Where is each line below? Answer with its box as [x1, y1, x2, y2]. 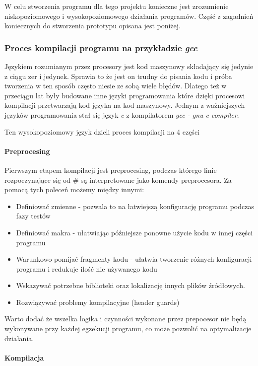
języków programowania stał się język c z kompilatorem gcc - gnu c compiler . [4, 109, 239, 120]
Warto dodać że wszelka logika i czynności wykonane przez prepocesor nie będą [4, 313, 247, 324]
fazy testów [16, 211, 51, 221]
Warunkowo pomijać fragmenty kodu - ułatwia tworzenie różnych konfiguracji [16, 254, 252, 264]
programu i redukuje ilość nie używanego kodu [16, 263, 157, 274]
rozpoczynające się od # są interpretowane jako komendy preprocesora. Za [4, 174, 232, 185]
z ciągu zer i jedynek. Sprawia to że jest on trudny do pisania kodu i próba [4, 71, 232, 81]
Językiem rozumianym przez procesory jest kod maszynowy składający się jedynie [4, 61, 254, 71]
